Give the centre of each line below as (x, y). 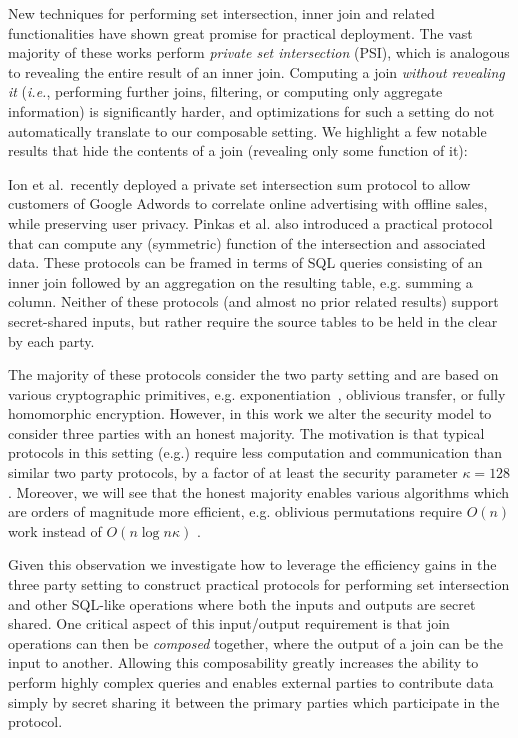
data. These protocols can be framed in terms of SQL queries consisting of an (245, 262)
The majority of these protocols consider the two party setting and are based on (253, 374)
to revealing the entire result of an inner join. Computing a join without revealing (256, 71)
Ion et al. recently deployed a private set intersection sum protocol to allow (239, 183)
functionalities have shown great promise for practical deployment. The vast (240, 32)
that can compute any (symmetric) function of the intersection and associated (247, 242)
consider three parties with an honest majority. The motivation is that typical (246, 432)
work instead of (55, 530)
